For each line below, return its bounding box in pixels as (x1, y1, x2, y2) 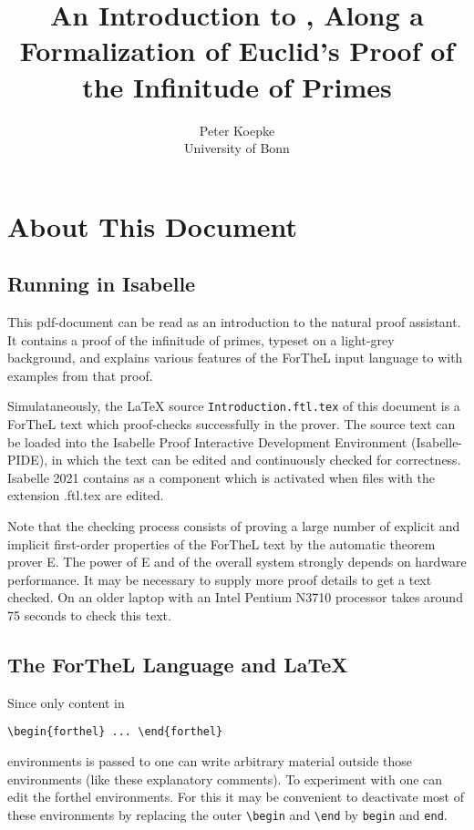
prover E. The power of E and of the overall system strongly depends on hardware (7, 552, 467, 571)
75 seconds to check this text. (7, 606, 171, 625)
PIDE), (7, 450, 48, 469)
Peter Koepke (199, 120, 275, 139)
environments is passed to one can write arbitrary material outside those (7, 752, 413, 771)
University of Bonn (184, 138, 290, 158)
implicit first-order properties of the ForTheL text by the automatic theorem (7, 534, 436, 553)
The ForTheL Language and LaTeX (7, 651, 348, 679)
